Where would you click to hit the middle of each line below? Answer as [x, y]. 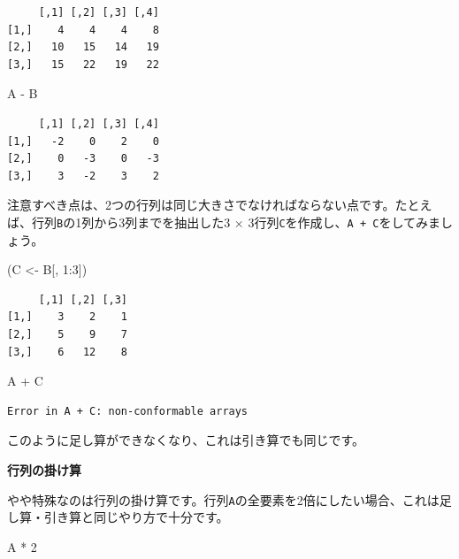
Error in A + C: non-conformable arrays [128, 411]
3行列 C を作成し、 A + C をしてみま [344, 222]
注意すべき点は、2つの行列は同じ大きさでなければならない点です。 [201, 205]
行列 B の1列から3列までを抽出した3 [131, 222]
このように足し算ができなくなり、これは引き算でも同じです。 [186, 440]
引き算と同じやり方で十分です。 [136, 517]
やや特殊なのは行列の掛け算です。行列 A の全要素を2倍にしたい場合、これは [223, 499]
